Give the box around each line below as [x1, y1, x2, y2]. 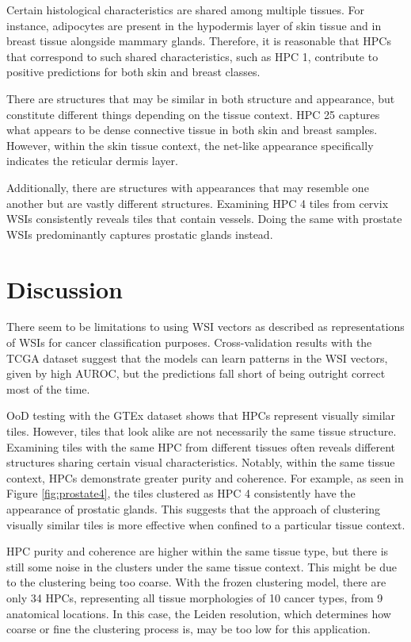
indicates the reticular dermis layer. [6, 152, 178, 169]
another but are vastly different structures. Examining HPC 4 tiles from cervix [6, 194, 389, 211]
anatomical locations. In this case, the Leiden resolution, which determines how [6, 605, 391, 621]
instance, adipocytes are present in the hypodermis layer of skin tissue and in [6, 17, 382, 33]
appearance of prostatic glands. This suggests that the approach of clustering [6, 500, 381, 517]
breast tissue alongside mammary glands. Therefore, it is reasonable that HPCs [6, 33, 391, 49]
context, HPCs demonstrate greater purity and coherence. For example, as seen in [6, 469, 404, 486]
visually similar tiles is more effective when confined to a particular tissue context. [6, 516, 405, 532]
